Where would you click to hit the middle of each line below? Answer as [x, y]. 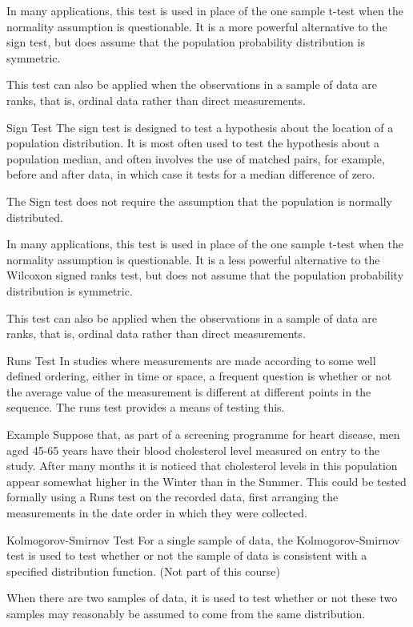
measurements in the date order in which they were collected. [157, 513]
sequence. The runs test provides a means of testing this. [146, 407]
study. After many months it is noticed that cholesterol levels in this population [202, 466]
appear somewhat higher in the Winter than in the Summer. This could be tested [206, 481]
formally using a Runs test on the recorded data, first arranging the [172, 497]
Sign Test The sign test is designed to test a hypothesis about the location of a [200, 127]
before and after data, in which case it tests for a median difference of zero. [191, 174]
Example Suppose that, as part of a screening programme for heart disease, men [203, 434]
